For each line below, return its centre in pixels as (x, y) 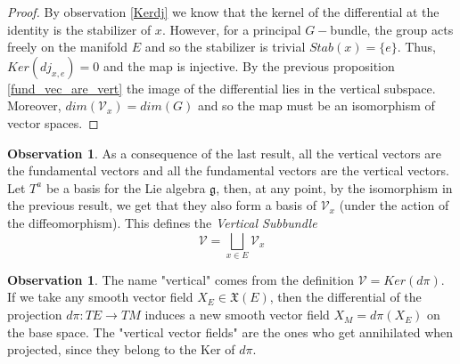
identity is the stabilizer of (79, 29)
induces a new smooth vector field (237, 315)
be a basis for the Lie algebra (126, 187)
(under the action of (394, 205)
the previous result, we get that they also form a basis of (162, 205)
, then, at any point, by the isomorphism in (334, 187)
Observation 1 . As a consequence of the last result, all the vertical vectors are (224, 153)
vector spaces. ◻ (53, 122)
